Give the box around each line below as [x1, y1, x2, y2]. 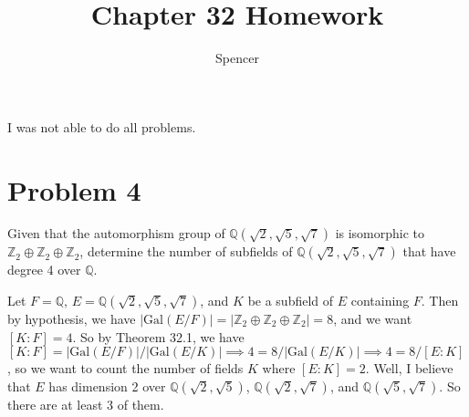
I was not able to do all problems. [7, 117, 196, 136]
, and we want [333, 309, 412, 328]
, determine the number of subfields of [79, 242, 293, 261]
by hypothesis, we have [7, 309, 136, 328]
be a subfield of [247, 291, 334, 310]
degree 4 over [7, 260, 81, 279]
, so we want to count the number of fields [7, 359, 244, 378]
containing [350, 291, 410, 310]
